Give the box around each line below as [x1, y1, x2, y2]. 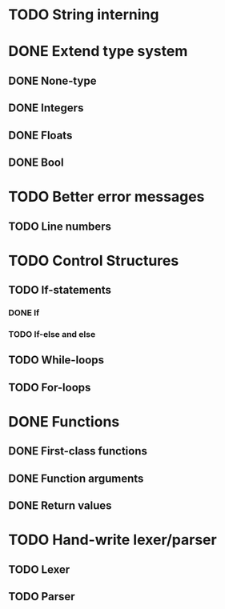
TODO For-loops [8, 380, 91, 394]
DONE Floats [8, 128, 73, 142]
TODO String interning [8, 6, 159, 24]
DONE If [8, 307, 40, 319]
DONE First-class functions [8, 444, 148, 458]
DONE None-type [8, 74, 97, 87]
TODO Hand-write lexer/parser [8, 531, 218, 549]
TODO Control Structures [8, 251, 179, 270]
